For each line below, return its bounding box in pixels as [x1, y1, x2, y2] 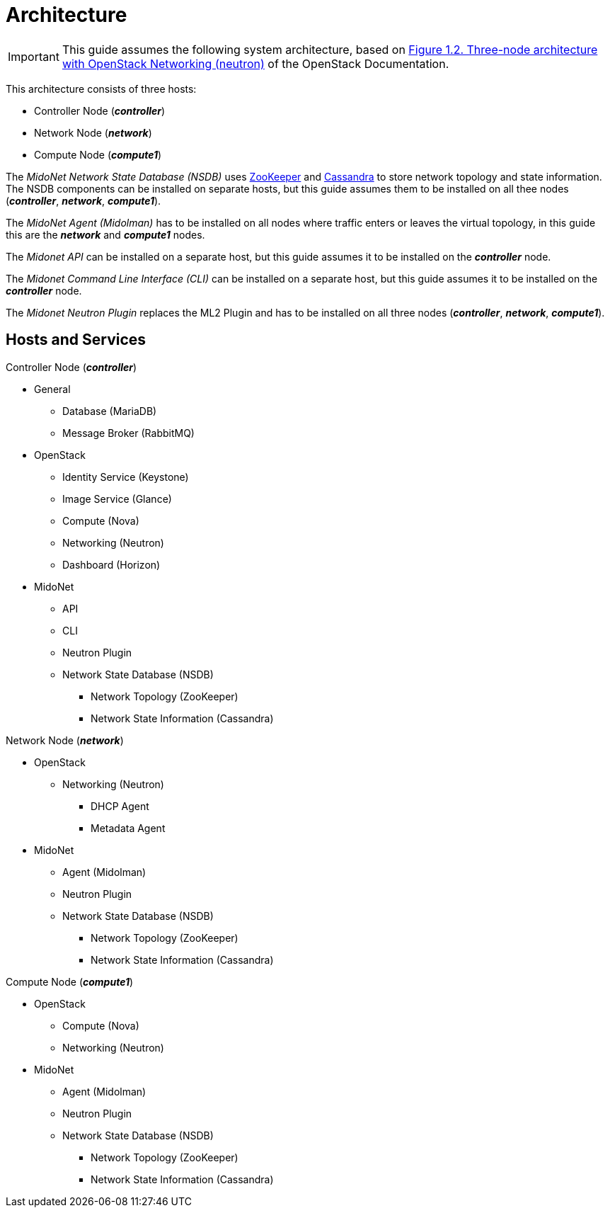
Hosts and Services [6, 331, 146, 349]
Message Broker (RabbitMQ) [62, 426, 195, 439]
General [34, 382, 71, 395]
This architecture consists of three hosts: [6, 82, 197, 95]
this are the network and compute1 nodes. [6, 228, 205, 241]
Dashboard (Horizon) [62, 558, 161, 571]
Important [8, 49, 59, 64]
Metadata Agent [91, 821, 166, 834]
